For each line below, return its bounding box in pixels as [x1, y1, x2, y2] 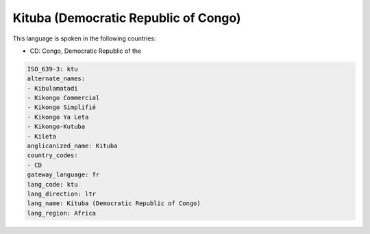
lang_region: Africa [27, 209, 96, 217]
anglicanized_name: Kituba [27, 142, 118, 150]
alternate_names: [27, 75, 86, 82]
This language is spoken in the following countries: [12, 34, 156, 43]
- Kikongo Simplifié [27, 104, 96, 111]
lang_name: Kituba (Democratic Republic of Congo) [27, 200, 201, 207]
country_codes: [27, 152, 78, 159]
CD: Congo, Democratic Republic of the [29, 47, 142, 55]
